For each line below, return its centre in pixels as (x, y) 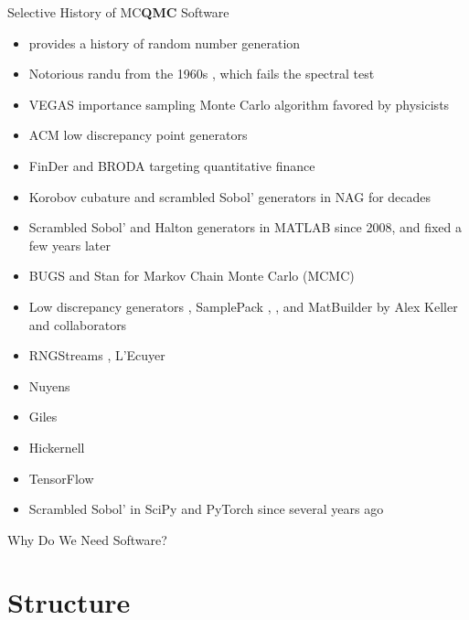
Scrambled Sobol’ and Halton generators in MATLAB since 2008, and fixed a (245, 227)
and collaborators (78, 324)
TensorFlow (61, 478)
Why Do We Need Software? (87, 539)
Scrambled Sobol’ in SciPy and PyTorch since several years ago (206, 509)
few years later (69, 245)
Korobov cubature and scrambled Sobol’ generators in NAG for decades (230, 196)
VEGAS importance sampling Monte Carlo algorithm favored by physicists (239, 104)
